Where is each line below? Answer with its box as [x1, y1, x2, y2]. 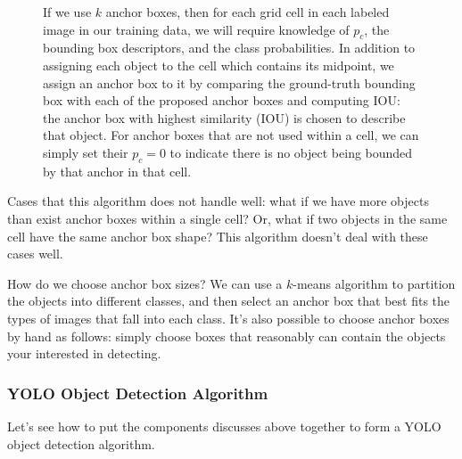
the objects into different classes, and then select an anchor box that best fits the [7, 291, 450, 310]
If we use [43, 3, 92, 20]
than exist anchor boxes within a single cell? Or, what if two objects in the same [7, 209, 448, 227]
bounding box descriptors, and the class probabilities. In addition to [43, 38, 416, 57]
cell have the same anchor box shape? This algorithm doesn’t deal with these [7, 226, 428, 245]
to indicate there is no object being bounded [169, 143, 413, 161]
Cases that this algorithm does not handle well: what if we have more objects [7, 192, 429, 210]
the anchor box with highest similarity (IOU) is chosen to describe [43, 108, 406, 127]
